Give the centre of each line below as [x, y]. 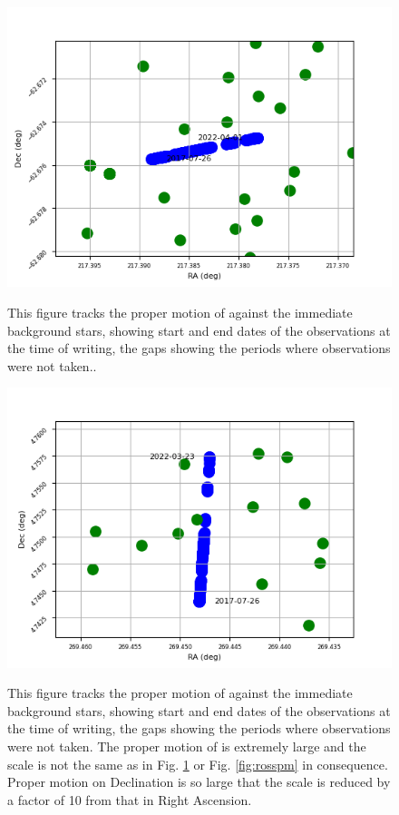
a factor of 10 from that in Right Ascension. [130, 799]
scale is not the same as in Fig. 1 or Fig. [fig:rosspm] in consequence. [198, 764]
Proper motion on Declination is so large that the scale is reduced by [199, 782]
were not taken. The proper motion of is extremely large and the [187, 746]
